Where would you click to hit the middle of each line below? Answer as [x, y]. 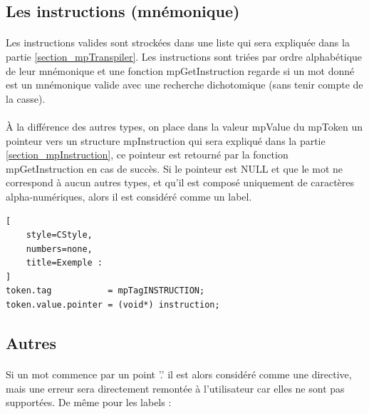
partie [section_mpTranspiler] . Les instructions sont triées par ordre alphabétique [184, 56]
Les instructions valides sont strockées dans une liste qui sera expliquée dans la [178, 42]
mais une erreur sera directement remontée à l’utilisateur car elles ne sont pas [175, 388]
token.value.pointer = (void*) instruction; [113, 305]
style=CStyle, [59, 235]
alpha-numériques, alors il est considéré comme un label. [129, 196]
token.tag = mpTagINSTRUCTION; [105, 291]
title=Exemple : [64, 263]
